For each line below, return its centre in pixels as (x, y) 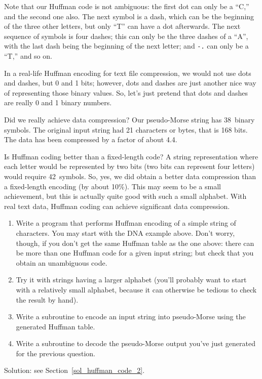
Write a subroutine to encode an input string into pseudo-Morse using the (131, 317)
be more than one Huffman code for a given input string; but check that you (135, 253)
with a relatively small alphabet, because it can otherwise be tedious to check (136, 289)
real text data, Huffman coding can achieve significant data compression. (117, 206)
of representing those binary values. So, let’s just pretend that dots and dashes (126, 92)
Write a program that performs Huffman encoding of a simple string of (126, 223)
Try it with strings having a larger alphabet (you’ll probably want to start (131, 280)
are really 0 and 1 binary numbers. (58, 102)
